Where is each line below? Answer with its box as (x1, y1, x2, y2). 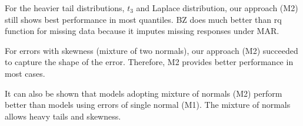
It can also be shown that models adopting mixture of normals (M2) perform (5, 87, 282, 99)
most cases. (5, 67, 45, 79)
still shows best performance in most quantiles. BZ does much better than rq (5, 13, 282, 25)
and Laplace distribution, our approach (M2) (136, 2, 298, 13)
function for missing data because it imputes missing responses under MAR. (5, 25, 279, 37)
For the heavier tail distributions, (5, 2, 125, 13)
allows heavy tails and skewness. (5, 110, 121, 122)
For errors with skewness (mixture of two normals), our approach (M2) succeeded (5, 44, 298, 56)
